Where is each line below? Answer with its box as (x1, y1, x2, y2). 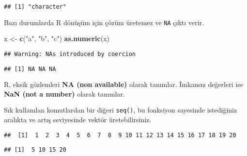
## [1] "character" (4, 3, 66, 10)
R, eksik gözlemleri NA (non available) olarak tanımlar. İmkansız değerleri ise (4, 79, 243, 89)
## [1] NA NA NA (4, 65, 56, 72)
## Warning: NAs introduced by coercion (4, 50, 136, 57)
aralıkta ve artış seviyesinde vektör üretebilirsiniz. (4, 114, 152, 125)
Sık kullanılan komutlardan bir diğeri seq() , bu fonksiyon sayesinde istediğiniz (4, 105, 237, 115)
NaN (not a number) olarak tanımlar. (4, 88, 125, 99)
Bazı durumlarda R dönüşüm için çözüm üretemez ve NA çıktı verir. (4, 17, 204, 27)
